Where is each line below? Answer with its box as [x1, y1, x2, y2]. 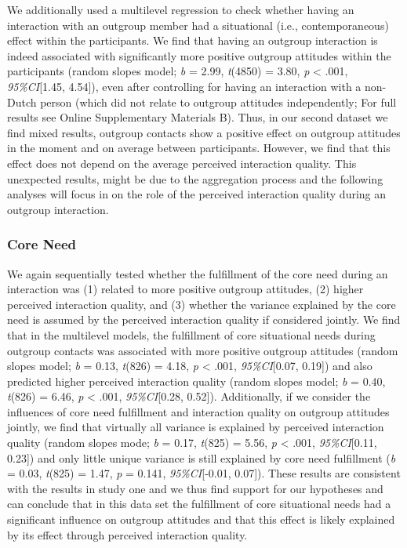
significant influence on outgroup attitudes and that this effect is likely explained [7, 511, 395, 528]
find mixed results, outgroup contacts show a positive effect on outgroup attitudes [7, 124, 401, 140]
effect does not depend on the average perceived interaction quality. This [7, 154, 357, 171]
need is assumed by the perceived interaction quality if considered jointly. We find [7, 311, 401, 328]
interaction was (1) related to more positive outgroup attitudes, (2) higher [7, 281, 364, 297]
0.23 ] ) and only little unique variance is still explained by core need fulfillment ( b [7, 449, 396, 466]
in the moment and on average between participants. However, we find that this [7, 140, 391, 156]
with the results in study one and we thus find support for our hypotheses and [7, 480, 383, 496]
